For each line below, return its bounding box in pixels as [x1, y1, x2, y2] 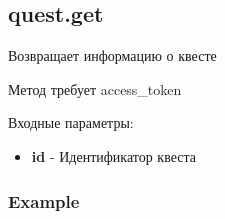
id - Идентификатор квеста [31, 145, 196, 166]
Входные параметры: [8, 112, 134, 133]
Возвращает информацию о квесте [8, 45, 217, 66]
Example [8, 188, 80, 213]
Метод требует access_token [8, 78, 182, 99]
